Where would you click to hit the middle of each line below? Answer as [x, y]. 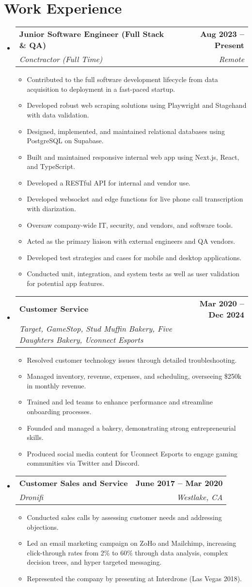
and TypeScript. [51, 166]
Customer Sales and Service [73, 483]
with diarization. [51, 209]
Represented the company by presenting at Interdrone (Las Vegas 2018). [134, 578]
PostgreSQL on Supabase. [65, 141]
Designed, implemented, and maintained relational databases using [126, 131]
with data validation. [58, 114]
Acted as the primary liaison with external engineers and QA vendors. [131, 241]
